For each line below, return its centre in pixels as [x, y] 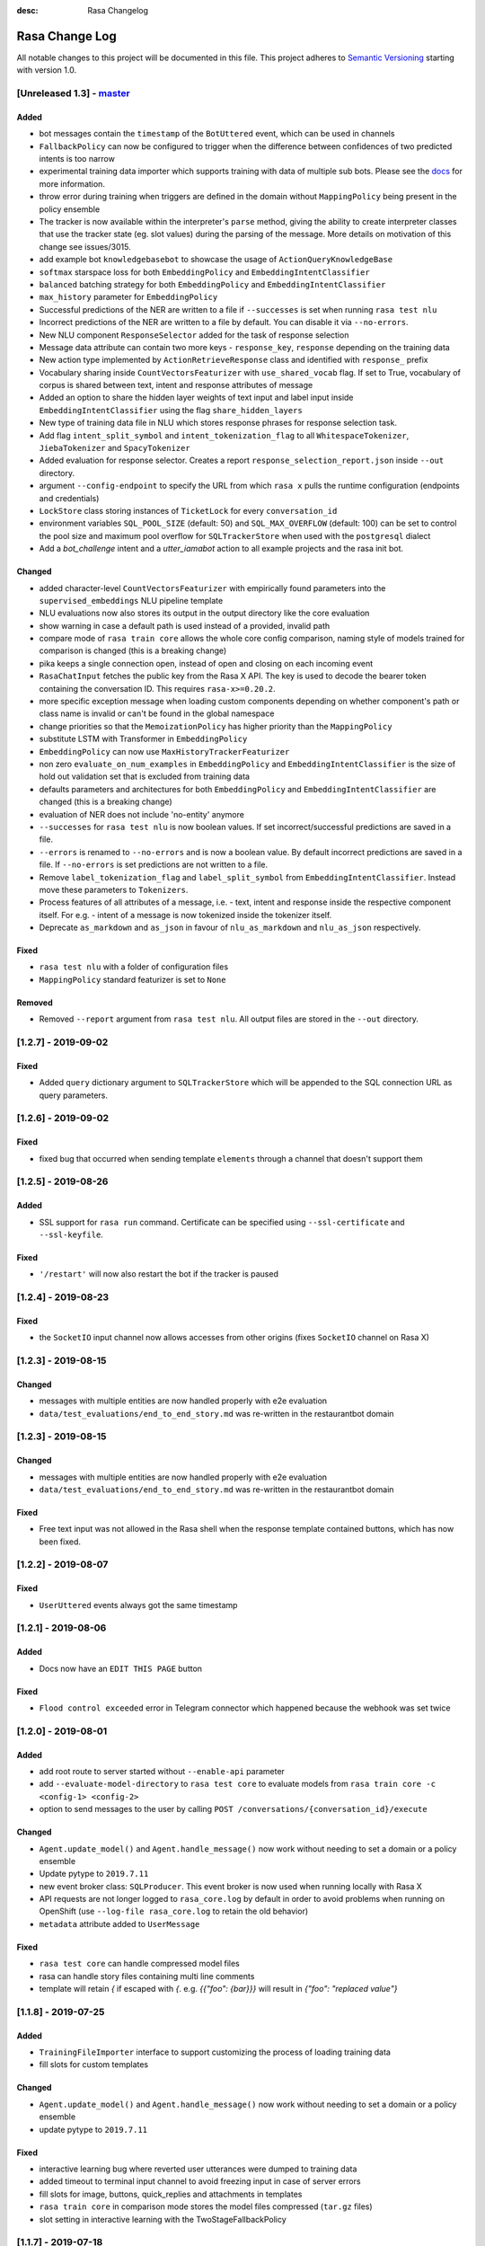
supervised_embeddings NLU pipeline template [131, 600]
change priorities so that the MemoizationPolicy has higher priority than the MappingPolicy [216, 726]
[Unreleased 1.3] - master [73, 93]
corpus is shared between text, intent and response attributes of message [176, 385]
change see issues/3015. [85, 246]
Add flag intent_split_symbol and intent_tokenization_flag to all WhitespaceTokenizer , [224, 435]
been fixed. [60, 1542]
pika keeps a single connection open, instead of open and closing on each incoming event [206, 663]
